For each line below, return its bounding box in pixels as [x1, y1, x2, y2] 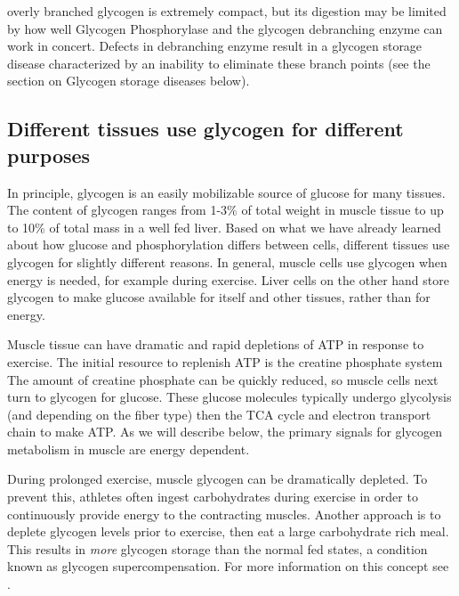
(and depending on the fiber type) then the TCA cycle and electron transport [7, 404, 431, 423]
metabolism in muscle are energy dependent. [7, 439, 250, 458]
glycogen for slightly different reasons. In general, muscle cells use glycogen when [7, 252, 447, 271]
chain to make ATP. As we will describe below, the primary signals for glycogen [7, 422, 443, 441]
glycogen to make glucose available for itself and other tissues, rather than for [7, 288, 431, 306]
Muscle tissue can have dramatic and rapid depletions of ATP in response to [7, 335, 424, 354]
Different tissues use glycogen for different [7, 115, 404, 143]
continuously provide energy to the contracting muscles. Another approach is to [7, 504, 441, 523]
